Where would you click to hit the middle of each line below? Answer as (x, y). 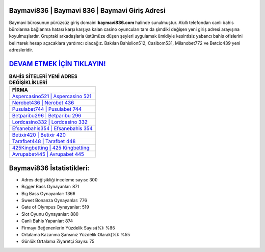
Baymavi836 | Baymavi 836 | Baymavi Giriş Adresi (87, 11)
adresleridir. (21, 50)
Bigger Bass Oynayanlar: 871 (50, 187)
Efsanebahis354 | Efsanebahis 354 (53, 128)
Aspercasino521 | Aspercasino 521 (52, 97)
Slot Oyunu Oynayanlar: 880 (50, 214)
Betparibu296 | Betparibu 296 (47, 116)
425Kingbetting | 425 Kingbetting (51, 148)
